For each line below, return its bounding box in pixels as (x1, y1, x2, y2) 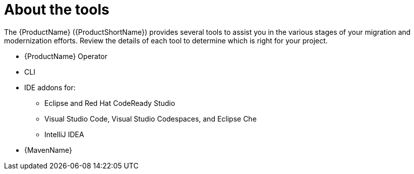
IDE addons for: (24, 83, 76, 92)
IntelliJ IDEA (44, 130, 84, 139)
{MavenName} (24, 145, 72, 154)
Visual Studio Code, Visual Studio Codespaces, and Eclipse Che (44, 114, 257, 123)
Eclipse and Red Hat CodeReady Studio (44, 98, 175, 107)
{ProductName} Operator (24, 51, 108, 61)
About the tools (4, 1, 109, 18)
